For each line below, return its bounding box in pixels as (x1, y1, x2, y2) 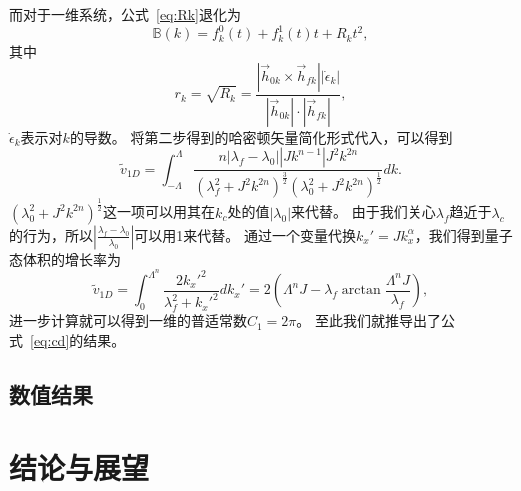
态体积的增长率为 (9, 248, 121, 269)
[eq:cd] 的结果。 (30, 329, 126, 350)
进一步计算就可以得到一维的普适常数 (9, 310, 247, 331)
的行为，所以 (9, 224, 93, 245)
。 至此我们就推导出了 (296, 310, 442, 331)
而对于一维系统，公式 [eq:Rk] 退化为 (9, 4, 241, 24)
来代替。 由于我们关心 (291, 201, 436, 222)
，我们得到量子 (414, 224, 513, 245)
